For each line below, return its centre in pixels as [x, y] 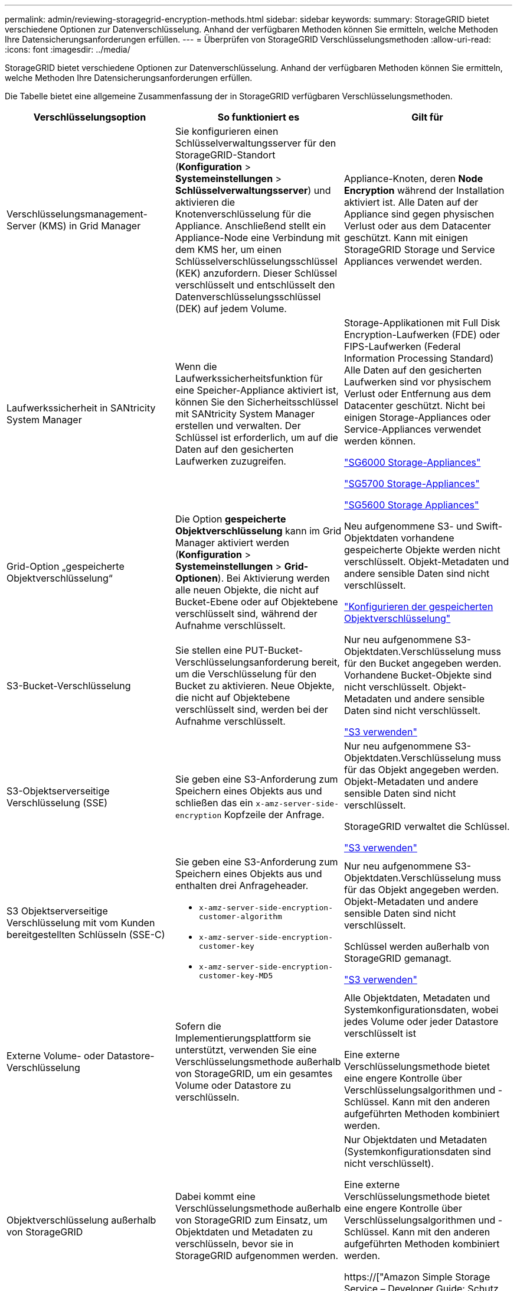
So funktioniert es [258, 117]
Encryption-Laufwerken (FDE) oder [422, 335]
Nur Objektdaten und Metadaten [415, 1140]
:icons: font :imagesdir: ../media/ [68, 49]
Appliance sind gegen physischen [419, 214]
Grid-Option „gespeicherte [66, 566]
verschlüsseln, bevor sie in [234, 1244]
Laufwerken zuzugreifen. [230, 461]
